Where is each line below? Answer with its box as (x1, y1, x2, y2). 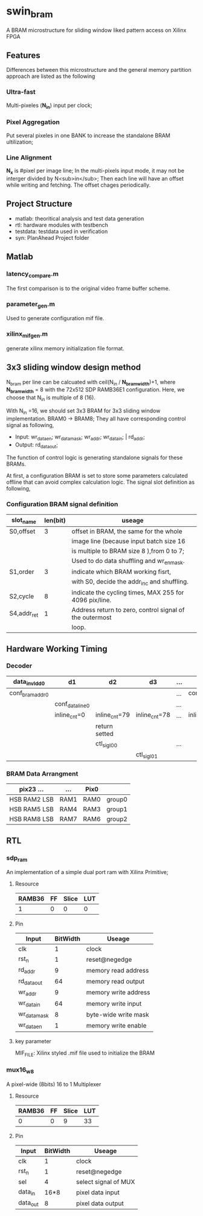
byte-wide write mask (86, 1010, 149, 1018)
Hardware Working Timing (6, 643, 108, 654)
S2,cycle (9, 592, 34, 600)
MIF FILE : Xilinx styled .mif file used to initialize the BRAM (14, 1049, 155, 1058)
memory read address (86, 967, 149, 975)
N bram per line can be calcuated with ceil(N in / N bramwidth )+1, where (6, 378, 176, 387)
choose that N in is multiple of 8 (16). (6, 394, 95, 402)
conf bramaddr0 (9, 689, 49, 698)
